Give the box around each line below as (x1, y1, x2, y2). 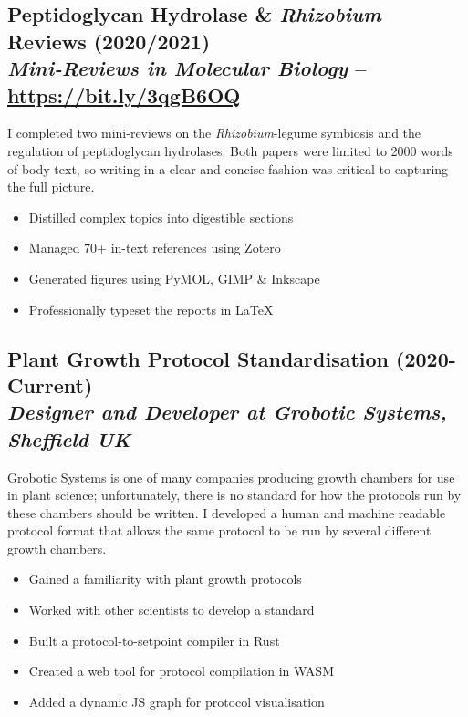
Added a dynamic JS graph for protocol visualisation (28, 691, 325, 711)
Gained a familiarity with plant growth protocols (28, 569, 302, 588)
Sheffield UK (7, 424, 130, 452)
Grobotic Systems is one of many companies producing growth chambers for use (7, 467, 455, 486)
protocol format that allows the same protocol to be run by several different (7, 521, 432, 540)
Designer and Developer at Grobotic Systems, (7, 398, 447, 426)
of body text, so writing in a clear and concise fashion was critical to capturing (7, 159, 449, 178)
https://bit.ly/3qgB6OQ (7, 80, 241, 109)
